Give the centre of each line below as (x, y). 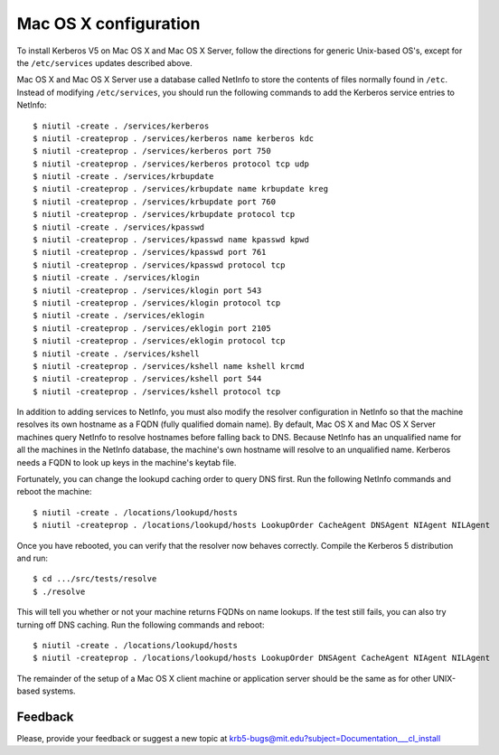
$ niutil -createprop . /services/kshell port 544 (147, 379)
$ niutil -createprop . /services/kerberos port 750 (152, 151)
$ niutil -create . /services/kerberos (121, 126)
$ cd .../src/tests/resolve (95, 579)
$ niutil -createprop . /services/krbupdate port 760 (154, 202)
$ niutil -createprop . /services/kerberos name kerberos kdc (174, 138)
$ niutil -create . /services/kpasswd (119, 227)
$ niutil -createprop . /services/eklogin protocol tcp (159, 341)
